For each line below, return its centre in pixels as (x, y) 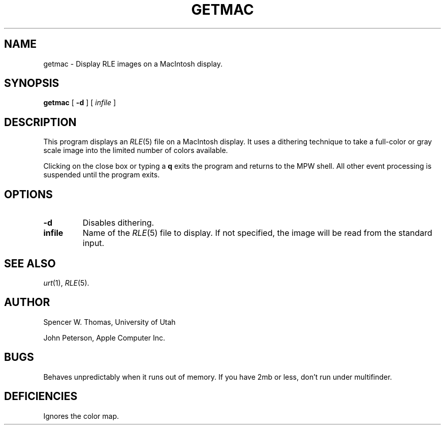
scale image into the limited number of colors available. (136, 150)
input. (93, 243)
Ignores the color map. (81, 416)
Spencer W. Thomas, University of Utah (109, 322)
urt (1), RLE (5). (66, 283)
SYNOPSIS (32, 83)
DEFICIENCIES (41, 396)
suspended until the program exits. (102, 175)
